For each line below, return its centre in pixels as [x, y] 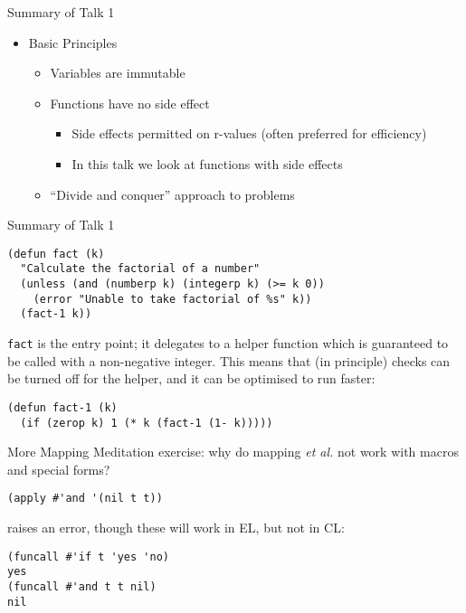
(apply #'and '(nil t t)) [85, 499]
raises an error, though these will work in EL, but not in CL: [176, 528]
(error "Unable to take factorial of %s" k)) [172, 299]
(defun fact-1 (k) [62, 407]
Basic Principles [73, 42]
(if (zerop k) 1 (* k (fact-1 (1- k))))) [147, 423]
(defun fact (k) [56, 254]
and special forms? [59, 469]
